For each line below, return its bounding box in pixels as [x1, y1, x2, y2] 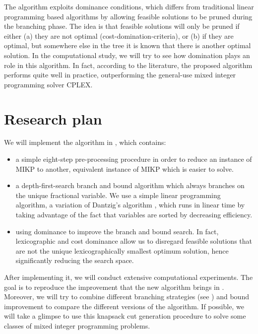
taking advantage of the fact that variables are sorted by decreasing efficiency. [15, 209, 253, 220]
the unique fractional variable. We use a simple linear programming [15, 190, 221, 200]
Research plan [4, 108, 102, 129]
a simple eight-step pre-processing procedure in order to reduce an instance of [15, 154, 252, 164]
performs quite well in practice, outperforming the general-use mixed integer [4, 69, 236, 80]
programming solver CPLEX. [4, 79, 93, 89]
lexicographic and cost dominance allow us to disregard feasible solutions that [15, 236, 252, 246]
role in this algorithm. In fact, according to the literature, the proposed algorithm [4, 60, 253, 70]
